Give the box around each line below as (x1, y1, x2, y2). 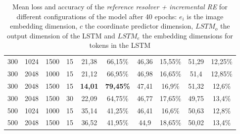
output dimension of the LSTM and (6, 30, 115, 40)
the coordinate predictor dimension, (85, 21, 193, 31)
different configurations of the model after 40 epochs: (16, 11, 177, 21)
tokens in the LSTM (89, 40, 151, 50)
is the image (187, 11, 224, 21)
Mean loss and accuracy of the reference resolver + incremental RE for (12, 1, 228, 11)
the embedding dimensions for (142, 30, 233, 40)
